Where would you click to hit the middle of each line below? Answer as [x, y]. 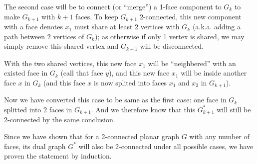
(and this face [64, 82]
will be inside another [214, 73]
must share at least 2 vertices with [127, 27]
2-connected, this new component [190, 16]
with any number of [219, 136]
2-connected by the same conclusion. [60, 120]
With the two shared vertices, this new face [70, 63]
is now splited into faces [130, 82]
